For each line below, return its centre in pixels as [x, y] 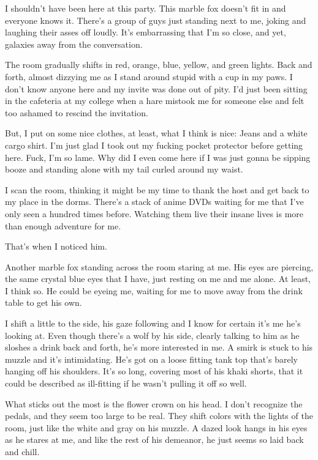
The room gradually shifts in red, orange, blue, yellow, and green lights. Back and [159, 65]
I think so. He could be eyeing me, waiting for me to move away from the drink [154, 290]
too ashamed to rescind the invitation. [77, 112]
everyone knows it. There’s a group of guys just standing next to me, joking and [156, 20]
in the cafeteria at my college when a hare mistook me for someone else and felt [155, 101]
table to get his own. [44, 302]
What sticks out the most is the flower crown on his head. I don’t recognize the [154, 403]
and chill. [22, 451]
